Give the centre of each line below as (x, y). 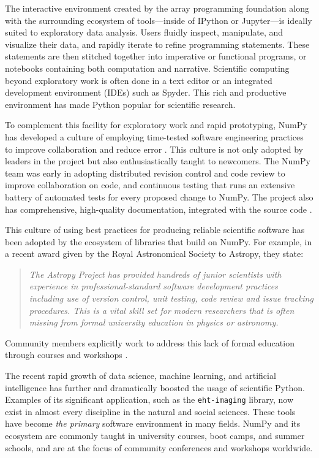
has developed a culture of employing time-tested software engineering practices (154, 136)
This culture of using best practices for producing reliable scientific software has (155, 230)
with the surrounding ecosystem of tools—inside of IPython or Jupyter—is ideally (159, 20)
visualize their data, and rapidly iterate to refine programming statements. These (157, 44)
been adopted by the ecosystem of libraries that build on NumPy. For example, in (159, 241)
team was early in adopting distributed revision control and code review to (145, 173)
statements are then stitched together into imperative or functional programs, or (156, 56)
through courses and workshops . (66, 355)
